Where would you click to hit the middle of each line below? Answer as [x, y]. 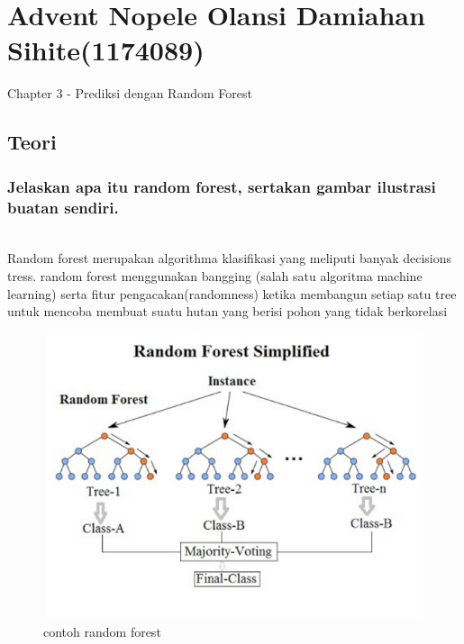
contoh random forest [102, 632]
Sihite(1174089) [106, 50]
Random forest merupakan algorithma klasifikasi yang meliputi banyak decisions [230, 258]
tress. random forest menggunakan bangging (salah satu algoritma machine [215, 276]
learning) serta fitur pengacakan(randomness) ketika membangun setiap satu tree [232, 293]
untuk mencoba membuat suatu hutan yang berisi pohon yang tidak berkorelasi [227, 311]
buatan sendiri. [63, 207]
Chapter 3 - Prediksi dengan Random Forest [130, 93]
